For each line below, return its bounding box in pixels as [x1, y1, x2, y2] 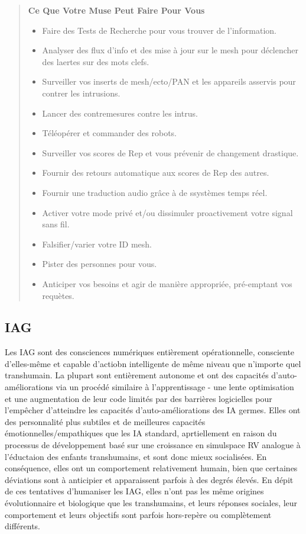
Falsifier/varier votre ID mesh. [42, 237, 152, 250]
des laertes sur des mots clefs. [42, 55, 149, 67]
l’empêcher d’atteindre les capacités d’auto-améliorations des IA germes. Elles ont [5, 404, 301, 416]
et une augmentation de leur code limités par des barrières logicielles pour [5, 392, 272, 404]
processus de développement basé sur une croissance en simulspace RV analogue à [5, 439, 301, 451]
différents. [5, 520, 41, 532]
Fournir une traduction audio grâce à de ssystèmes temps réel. [42, 186, 268, 198]
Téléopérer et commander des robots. [42, 127, 177, 139]
